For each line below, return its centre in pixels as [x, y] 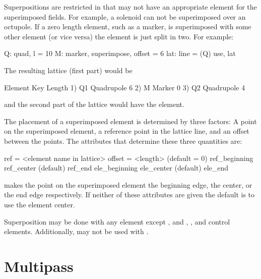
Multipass [39, 266]
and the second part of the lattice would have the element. [94, 104]
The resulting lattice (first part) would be [68, 70]
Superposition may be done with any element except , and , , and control [117, 221]
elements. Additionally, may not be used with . [76, 231]
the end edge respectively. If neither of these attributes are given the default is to [129, 194]
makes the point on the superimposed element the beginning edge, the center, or [128, 184]
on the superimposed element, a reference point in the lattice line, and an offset [127, 131]
